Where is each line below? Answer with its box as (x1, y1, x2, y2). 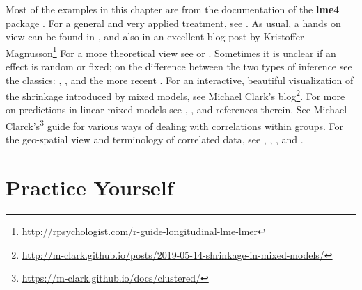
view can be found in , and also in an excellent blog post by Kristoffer (6, 29, 304, 44)
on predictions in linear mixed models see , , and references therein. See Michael (6, 102, 347, 117)
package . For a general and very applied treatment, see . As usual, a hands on (6, 15, 341, 30)
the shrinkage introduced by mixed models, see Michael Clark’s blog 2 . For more (6, 87, 345, 103)
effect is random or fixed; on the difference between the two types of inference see (6, 59, 352, 74)
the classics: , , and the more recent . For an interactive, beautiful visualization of (6, 72, 354, 87)
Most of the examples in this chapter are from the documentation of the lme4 (6, 2, 340, 16)
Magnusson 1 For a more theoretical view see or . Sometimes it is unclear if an (6, 43, 336, 60)
